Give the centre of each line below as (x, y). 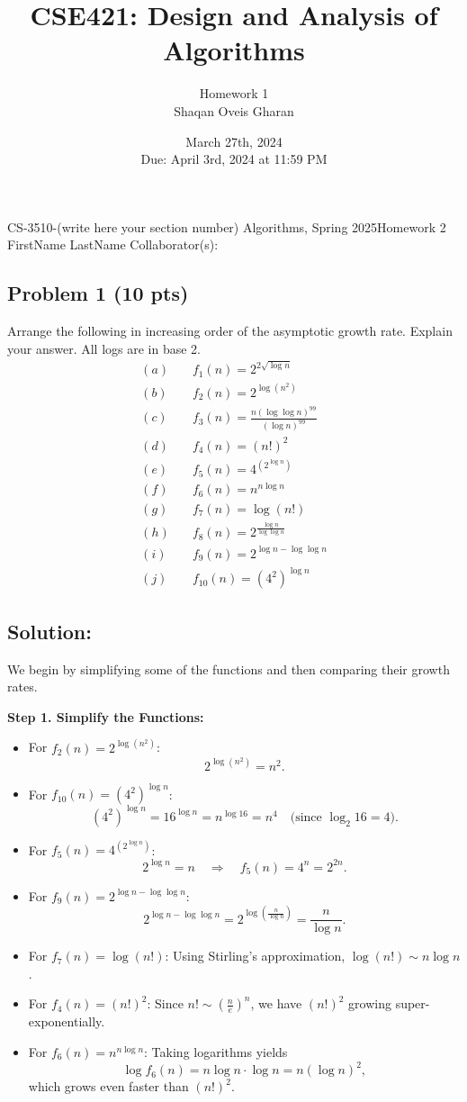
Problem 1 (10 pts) (98, 293)
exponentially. (67, 1021)
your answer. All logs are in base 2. (104, 348)
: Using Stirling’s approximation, (255, 956)
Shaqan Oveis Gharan (234, 110)
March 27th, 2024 (234, 141)
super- (413, 1003)
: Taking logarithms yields (216, 1052)
